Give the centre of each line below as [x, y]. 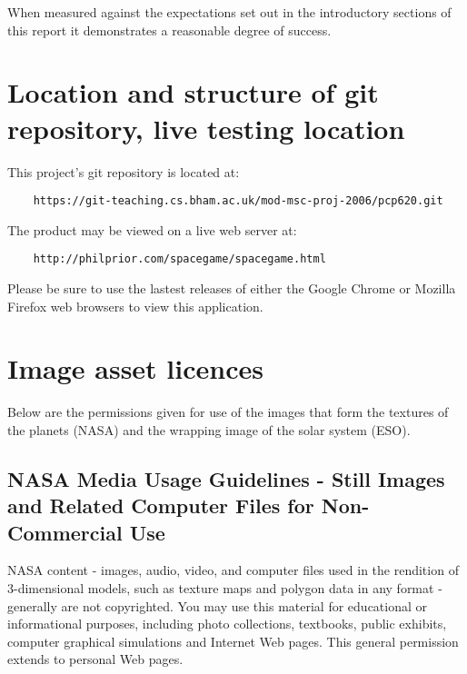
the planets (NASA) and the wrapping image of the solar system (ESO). [209, 429]
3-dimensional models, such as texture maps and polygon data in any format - [225, 588]
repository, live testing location [206, 128]
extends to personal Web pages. [95, 659]
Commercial [65, 532]
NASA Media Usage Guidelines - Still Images [226, 478]
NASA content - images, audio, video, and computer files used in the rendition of [233, 570]
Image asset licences [135, 368]
